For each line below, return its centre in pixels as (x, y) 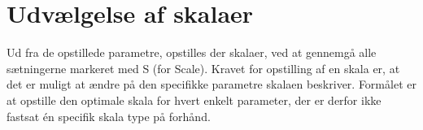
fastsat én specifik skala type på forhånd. (109, 116)
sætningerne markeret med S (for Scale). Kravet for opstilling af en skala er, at (203, 68)
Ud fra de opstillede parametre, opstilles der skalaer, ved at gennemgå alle (192, 52)
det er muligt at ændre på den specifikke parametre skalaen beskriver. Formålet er (211, 84)
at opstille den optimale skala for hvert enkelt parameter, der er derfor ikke (194, 100)
